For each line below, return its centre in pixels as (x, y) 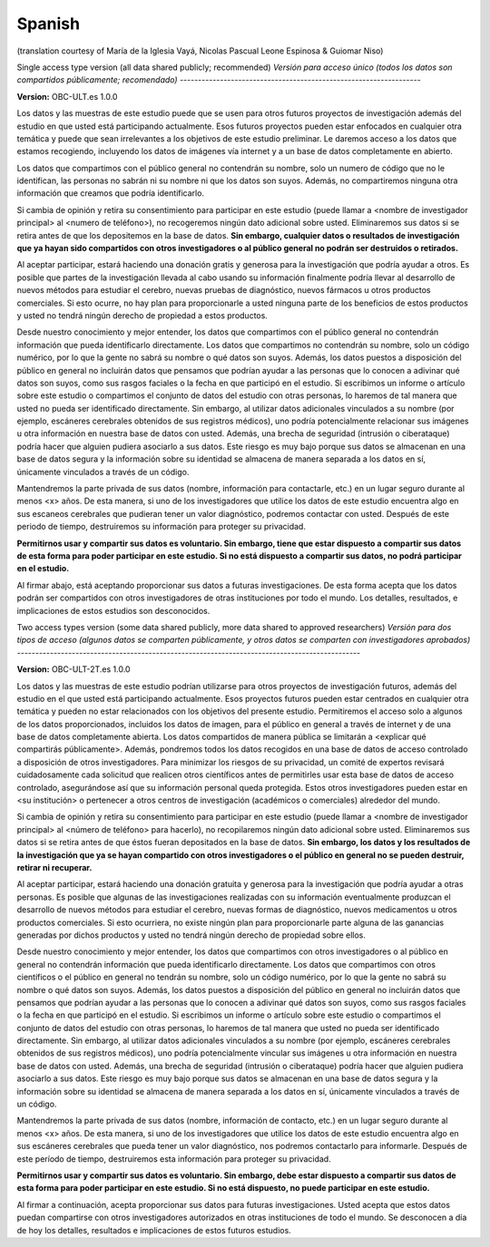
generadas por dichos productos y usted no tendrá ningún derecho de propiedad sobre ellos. (191, 935)
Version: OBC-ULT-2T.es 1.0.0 (73, 669)
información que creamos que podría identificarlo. (110, 193)
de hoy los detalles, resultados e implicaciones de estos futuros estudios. (154, 1230)
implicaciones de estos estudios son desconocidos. (113, 610)
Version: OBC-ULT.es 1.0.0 (67, 96)
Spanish (49, 24)
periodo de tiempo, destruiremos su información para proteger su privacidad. (161, 527)
